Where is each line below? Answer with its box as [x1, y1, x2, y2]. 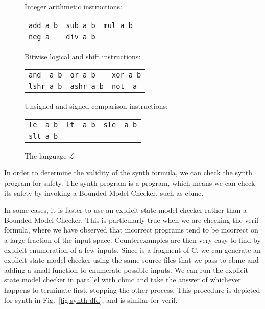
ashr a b [70, 82, 104, 91]
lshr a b [29, 82, 62, 91]
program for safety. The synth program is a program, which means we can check [4, 177, 255, 188]
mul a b [103, 21, 133, 30]
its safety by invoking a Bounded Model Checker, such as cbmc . [4, 187, 204, 198]
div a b [66, 32, 95, 41]
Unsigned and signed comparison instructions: [25, 100, 168, 111]
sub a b [66, 21, 95, 30]
